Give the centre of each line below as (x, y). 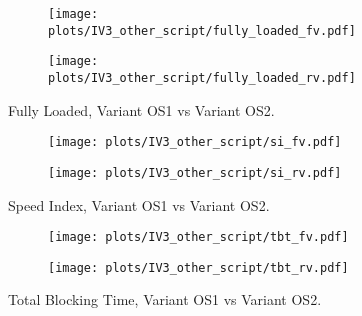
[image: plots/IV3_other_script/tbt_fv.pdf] (198, 237)
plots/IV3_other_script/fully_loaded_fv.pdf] (202, 30)
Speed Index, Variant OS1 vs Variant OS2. (139, 204)
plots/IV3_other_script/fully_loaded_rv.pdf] (202, 77)
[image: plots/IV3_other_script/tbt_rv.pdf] (198, 267)
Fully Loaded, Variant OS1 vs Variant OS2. (141, 109)
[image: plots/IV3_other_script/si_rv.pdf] (195, 172)
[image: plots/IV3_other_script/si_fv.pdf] (195, 142)
